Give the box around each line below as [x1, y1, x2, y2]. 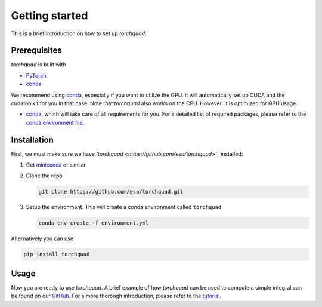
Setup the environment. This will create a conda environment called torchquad [26, 204, 222, 211]
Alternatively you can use [11, 235, 74, 242]
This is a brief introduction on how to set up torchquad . [11, 30, 147, 37]
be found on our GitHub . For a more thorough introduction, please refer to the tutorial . [11, 293, 222, 300]
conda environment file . [26, 119, 85, 126]
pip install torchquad [23, 251, 90, 258]
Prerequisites [11, 45, 62, 56]
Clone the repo [26, 172, 63, 179]
